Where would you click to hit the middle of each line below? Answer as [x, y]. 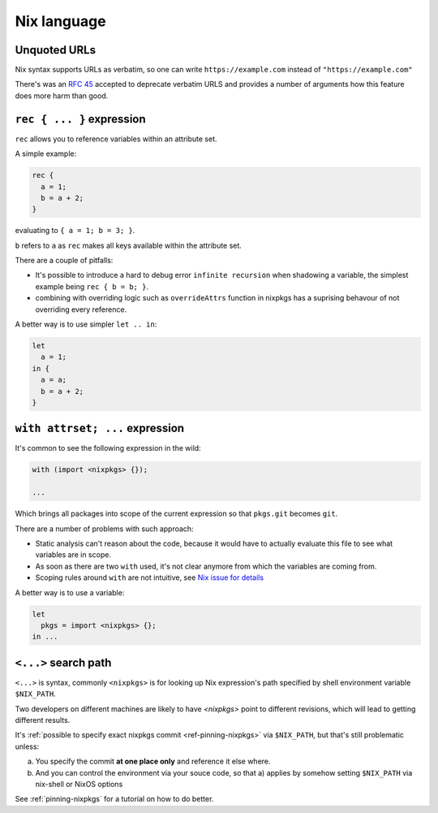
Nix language [60, 21]
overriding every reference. [81, 309]
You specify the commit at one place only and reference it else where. [153, 761]
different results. [43, 720]
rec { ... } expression [80, 119]
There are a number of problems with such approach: [104, 529]
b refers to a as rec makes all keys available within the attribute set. [129, 245]
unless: [27, 746]
